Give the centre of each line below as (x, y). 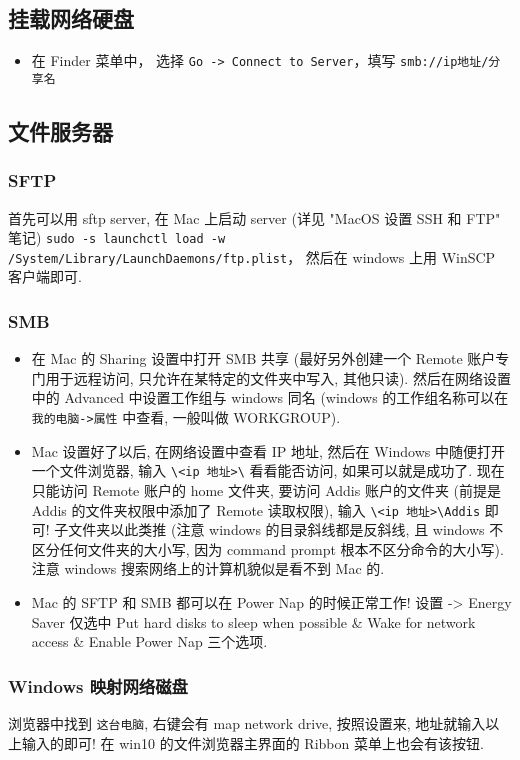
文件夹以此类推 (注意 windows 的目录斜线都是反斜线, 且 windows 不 (286, 529)
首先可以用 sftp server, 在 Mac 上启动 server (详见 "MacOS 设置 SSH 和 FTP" (254, 217)
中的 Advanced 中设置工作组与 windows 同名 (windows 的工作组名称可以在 (270, 397)
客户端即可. (45, 276)
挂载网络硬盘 (71, 18)
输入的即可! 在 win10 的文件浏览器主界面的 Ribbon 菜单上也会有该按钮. (252, 742)
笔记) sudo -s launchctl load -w (117, 237)
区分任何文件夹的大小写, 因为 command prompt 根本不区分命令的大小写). (267, 548)
